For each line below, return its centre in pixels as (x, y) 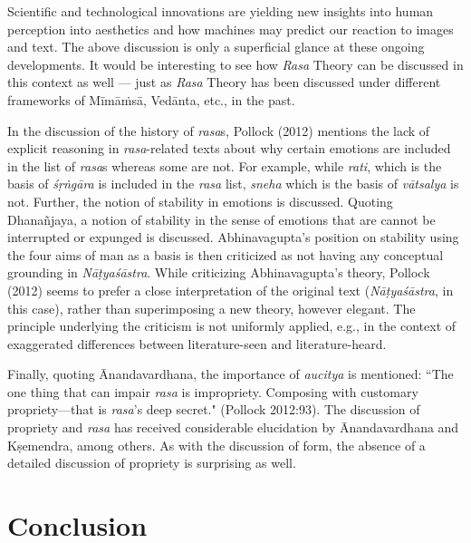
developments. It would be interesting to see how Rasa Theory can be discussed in (235, 64)
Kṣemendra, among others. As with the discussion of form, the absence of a (216, 445)
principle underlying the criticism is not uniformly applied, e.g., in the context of (232, 326)
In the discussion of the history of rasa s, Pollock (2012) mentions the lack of (219, 130)
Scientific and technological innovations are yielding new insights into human (221, 11)
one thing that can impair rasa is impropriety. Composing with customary (213, 391)
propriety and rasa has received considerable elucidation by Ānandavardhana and (233, 427)
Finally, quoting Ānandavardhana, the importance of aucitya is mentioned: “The (231, 374)
